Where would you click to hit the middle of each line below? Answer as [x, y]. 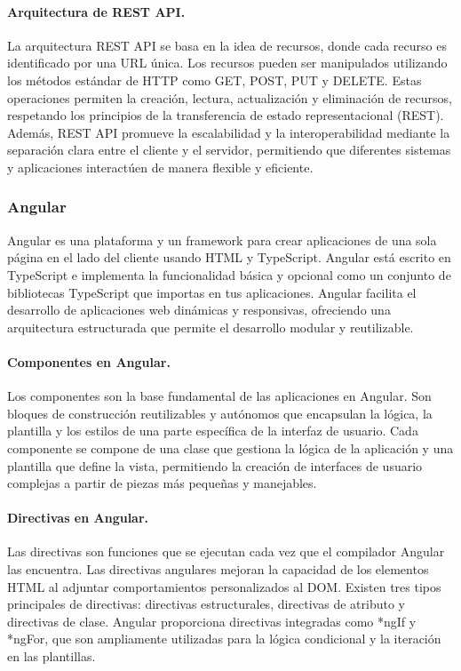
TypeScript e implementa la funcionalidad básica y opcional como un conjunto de [229, 274]
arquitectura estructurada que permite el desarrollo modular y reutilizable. [211, 327]
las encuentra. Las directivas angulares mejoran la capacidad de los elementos [218, 569]
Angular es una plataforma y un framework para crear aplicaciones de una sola [222, 240]
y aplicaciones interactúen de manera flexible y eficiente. [160, 167]
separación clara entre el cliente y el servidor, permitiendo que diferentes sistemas [229, 150]
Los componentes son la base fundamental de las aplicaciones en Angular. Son [219, 396]
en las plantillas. [52, 656]
